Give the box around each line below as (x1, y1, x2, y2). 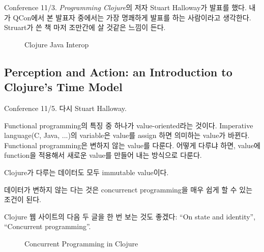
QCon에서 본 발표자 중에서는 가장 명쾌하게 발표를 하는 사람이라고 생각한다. (13, 12, 251, 22)
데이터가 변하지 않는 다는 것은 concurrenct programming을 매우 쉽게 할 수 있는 (4, 184, 253, 194)
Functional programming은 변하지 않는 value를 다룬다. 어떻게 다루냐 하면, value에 (4, 139, 260, 150)
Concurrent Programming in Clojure (24, 238, 138, 248)
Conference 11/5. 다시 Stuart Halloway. (4, 102, 127, 113)
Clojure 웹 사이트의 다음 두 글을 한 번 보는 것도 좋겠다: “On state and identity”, (4, 211, 256, 221)
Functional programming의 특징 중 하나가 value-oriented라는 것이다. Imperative (4, 120, 253, 130)
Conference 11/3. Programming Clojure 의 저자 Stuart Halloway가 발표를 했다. (4, 2, 247, 12)
